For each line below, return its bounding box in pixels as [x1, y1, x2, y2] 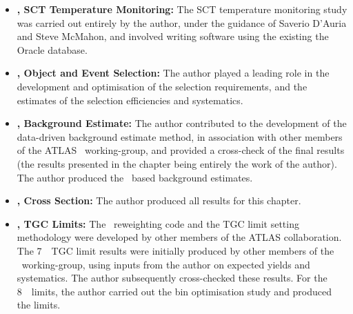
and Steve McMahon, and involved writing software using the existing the [17, 29, 329, 43]
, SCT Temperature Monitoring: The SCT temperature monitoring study [17, 2, 347, 16]
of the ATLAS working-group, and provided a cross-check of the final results [17, 143, 345, 157]
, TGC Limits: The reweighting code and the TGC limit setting [17, 216, 299, 230]
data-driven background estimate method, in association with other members [17, 129, 343, 144]
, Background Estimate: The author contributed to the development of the [17, 116, 347, 130]
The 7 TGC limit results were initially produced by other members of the [17, 243, 334, 257]
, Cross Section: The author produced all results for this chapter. [17, 193, 301, 208]
